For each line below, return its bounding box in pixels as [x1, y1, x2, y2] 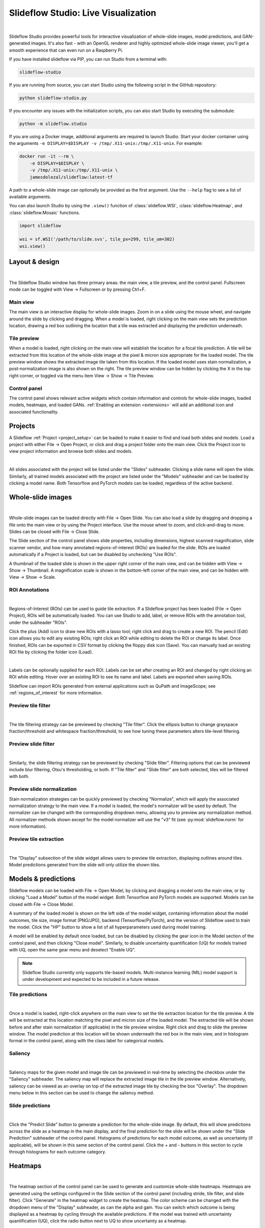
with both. [9, 774, 29, 780]
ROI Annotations [9, 586, 49, 593]
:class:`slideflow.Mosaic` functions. [9, 209, 80, 216]
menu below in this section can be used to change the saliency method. [9, 1090, 155, 1096]
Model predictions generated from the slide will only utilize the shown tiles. [9, 862, 160, 868]
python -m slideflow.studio [19, 121, 87, 127]
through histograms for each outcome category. [9, 1149, 106, 1155]
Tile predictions [9, 991, 48, 998]
